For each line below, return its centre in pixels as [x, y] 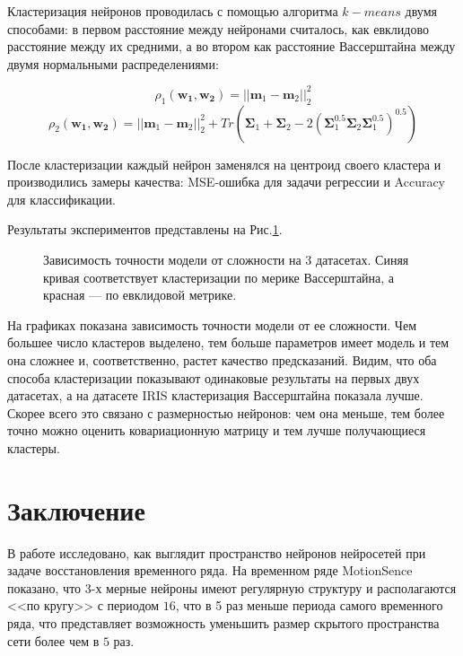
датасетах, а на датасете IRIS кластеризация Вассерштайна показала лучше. [215, 395]
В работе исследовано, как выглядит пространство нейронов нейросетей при [217, 552]
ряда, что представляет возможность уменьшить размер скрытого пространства [223, 623]
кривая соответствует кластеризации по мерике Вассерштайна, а [219, 277]
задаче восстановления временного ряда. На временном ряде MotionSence [210, 570]
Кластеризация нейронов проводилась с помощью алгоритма [173, 11]
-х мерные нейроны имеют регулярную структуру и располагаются [274, 587]
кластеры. [34, 447]
